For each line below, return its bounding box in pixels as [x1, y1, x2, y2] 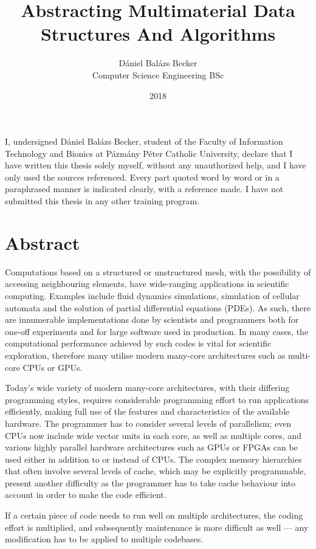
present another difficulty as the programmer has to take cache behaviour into [5, 476, 296, 489]
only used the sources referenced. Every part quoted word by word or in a [5, 170, 280, 183]
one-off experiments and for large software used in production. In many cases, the [5, 325, 309, 337]
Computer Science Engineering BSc [92, 68, 224, 81]
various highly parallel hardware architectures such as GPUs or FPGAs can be [5, 441, 298, 454]
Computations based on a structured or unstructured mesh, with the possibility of [5, 265, 311, 278]
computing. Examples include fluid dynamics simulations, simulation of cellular [5, 289, 300, 302]
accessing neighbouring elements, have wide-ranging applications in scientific [5, 277, 289, 290]
